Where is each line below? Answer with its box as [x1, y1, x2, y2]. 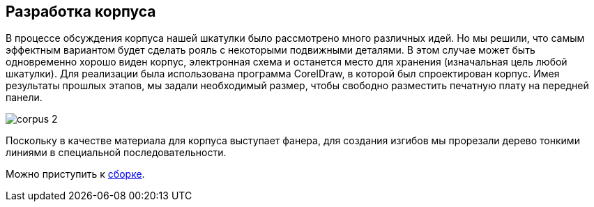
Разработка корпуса [6, 3, 156, 20]
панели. [6, 91, 43, 104]
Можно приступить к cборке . [6, 168, 145, 181]
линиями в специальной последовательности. [6, 146, 227, 159]
